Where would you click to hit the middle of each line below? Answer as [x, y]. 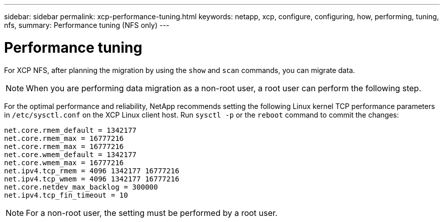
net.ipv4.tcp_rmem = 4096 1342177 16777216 [92, 171]
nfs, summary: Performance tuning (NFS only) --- [87, 25]
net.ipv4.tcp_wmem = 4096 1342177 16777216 [92, 179]
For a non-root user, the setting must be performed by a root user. [152, 213]
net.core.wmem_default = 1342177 [70, 154]
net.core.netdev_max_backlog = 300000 [81, 187]
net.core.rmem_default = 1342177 [70, 130]
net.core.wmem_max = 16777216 [64, 162]
